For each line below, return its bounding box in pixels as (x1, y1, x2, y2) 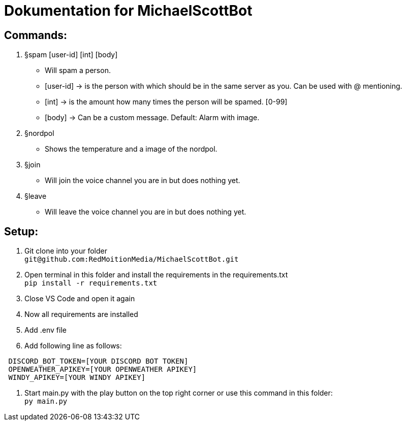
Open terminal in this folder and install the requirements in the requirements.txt (24, 270, 288, 279)
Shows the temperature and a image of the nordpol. (45, 145, 217, 154)
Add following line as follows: (24, 341, 122, 350)
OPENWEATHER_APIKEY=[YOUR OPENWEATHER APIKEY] (8, 365, 197, 374)
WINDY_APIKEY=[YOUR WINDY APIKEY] (8, 373, 146, 382)
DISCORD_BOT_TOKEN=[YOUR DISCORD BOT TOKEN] (8, 357, 189, 366)
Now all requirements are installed (24, 310, 138, 319)
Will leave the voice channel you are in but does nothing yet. (45, 207, 246, 217)
